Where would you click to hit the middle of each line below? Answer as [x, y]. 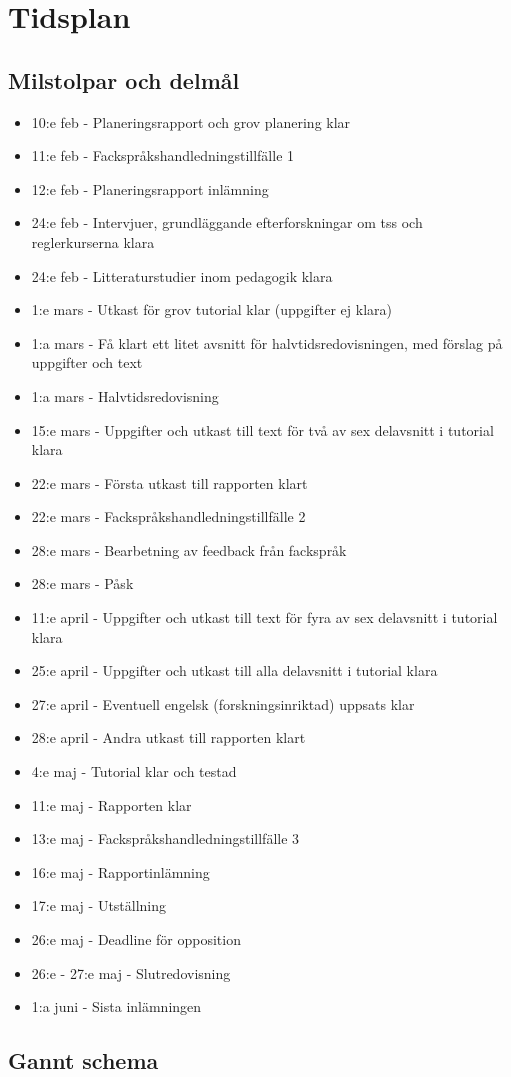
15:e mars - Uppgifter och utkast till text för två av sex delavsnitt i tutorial [262, 429]
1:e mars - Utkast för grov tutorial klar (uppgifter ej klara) [211, 309]
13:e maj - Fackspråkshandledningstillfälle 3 [165, 838]
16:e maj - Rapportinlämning [120, 871]
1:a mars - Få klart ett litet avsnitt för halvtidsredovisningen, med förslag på [267, 342]
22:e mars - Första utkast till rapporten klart [169, 482]
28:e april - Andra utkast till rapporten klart [168, 737]
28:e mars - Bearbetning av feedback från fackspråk [189, 549]
